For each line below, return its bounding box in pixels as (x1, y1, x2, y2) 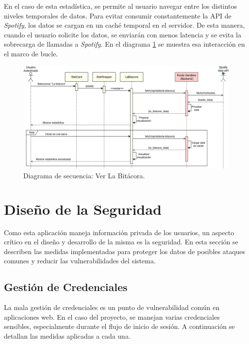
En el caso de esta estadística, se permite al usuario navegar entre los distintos (4, 1, 237, 11)
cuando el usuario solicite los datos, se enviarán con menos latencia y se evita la (4, 29, 242, 39)
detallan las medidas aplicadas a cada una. (4, 331, 131, 341)
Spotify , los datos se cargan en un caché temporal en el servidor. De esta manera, (4, 20, 245, 30)
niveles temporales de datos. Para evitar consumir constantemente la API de (4, 10, 232, 20)
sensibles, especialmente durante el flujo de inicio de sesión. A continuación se (4, 321, 235, 331)
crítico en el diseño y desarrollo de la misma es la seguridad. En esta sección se (4, 237, 238, 247)
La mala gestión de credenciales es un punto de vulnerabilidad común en (4, 302, 220, 312)
